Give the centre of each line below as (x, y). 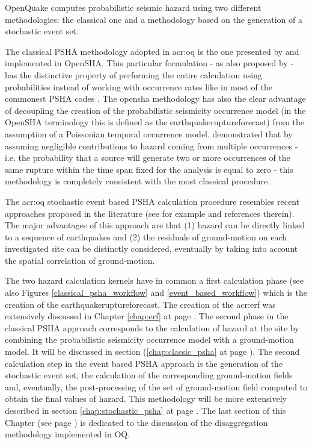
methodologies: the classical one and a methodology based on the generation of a (154, 19)
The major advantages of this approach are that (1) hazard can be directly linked (155, 225)
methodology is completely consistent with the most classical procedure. (138, 181)
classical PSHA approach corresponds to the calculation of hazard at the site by (152, 327)
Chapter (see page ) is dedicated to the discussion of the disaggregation (136, 422)
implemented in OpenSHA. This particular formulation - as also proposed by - (149, 63)
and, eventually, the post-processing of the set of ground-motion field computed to (156, 386)
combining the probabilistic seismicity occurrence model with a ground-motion (149, 339)
